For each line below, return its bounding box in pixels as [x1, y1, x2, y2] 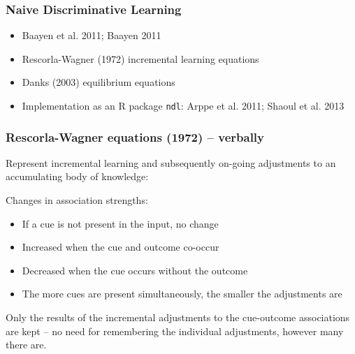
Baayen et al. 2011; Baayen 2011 [22, 28, 161, 43]
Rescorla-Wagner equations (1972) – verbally [6, 128, 265, 145]
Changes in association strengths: [6, 193, 148, 207]
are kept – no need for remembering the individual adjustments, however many [6, 323, 344, 338]
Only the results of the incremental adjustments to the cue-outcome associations [6, 310, 350, 325]
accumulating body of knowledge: [6, 169, 149, 184]
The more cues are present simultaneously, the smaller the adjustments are [22, 286, 342, 301]
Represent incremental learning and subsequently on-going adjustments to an [6, 155, 336, 170]
